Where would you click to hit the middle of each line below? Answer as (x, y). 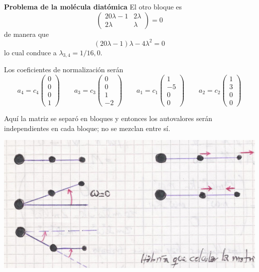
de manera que (26, 34)
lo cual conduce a (30, 52)
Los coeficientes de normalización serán (64, 69)
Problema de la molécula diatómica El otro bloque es (93, 6)
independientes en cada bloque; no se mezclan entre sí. (87, 128)
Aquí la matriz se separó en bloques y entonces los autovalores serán (108, 118)
